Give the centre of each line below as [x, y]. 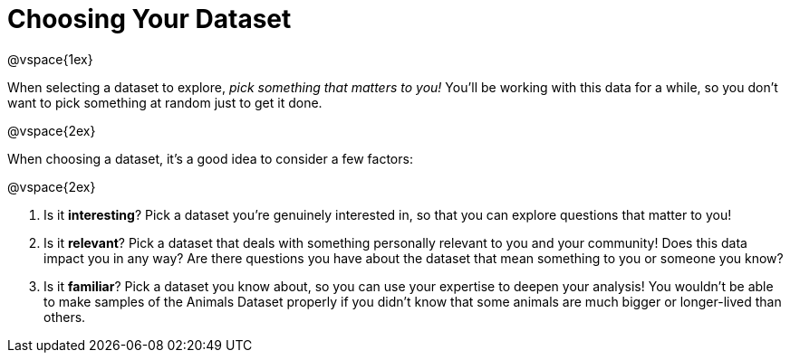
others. [65, 317]
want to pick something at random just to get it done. [165, 102]
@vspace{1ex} [50, 59]
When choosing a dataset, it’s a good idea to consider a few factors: [210, 158]
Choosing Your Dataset [149, 19]
